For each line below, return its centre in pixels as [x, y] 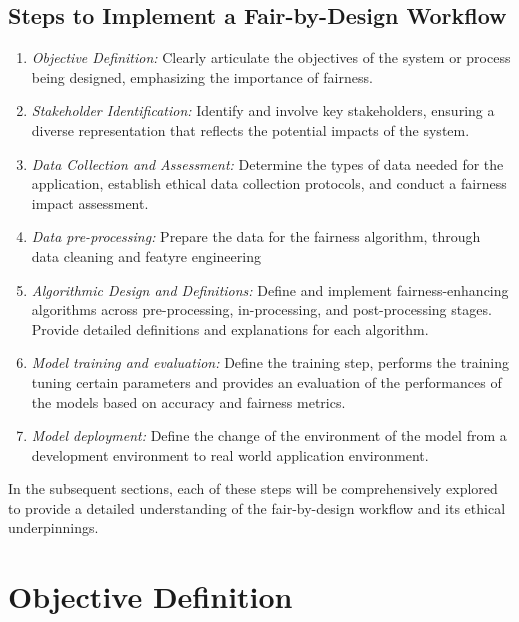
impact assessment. [90, 202]
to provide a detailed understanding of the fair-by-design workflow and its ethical [257, 507]
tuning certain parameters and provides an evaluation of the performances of [266, 381]
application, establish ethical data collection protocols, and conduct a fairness [269, 183]
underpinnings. [53, 527]
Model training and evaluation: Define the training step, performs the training [270, 362]
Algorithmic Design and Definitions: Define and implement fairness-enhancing [270, 289]
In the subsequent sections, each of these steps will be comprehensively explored [253, 488]
